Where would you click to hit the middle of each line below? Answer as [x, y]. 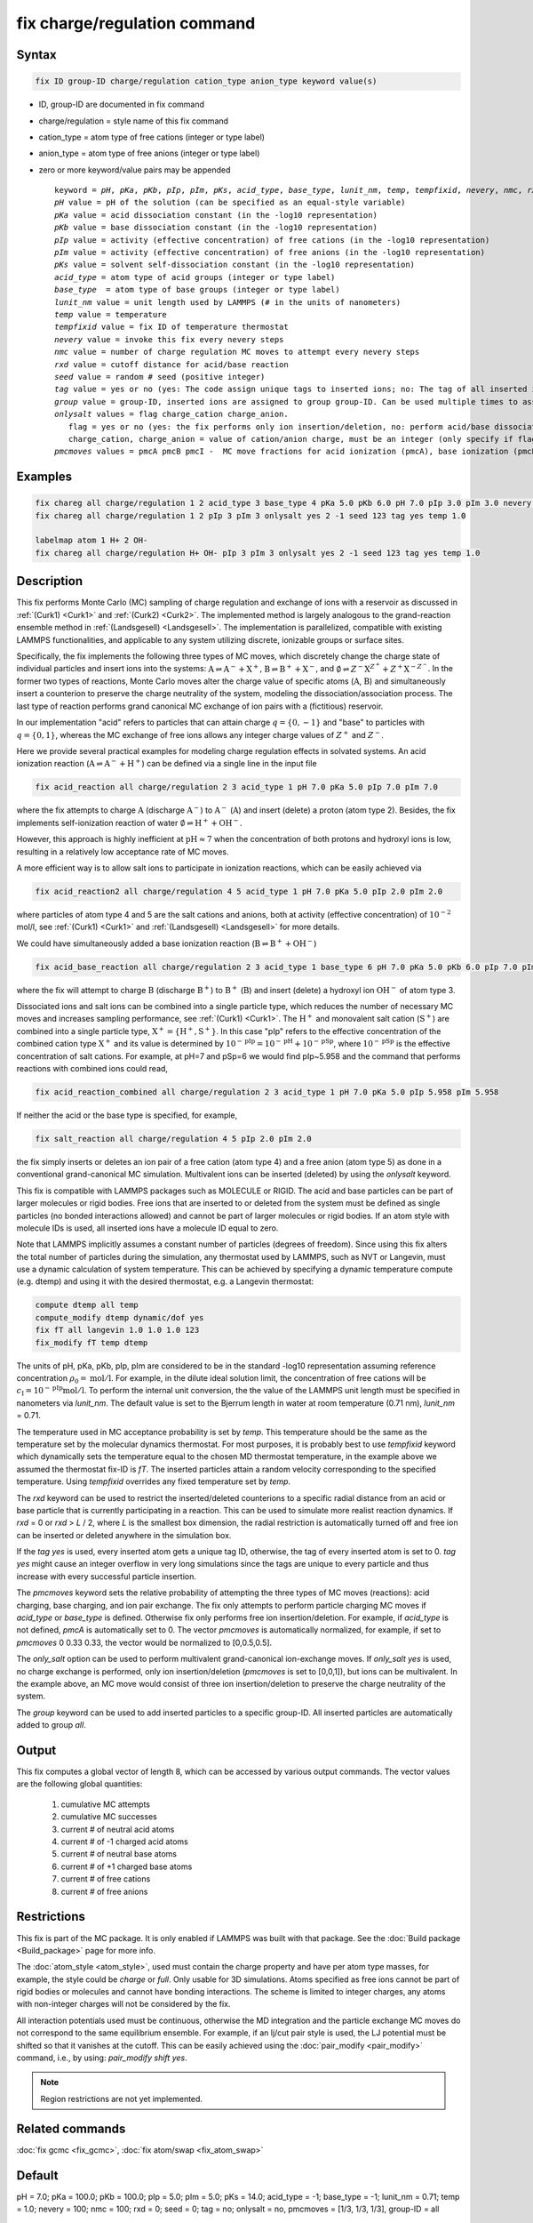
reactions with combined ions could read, [92, 1069]
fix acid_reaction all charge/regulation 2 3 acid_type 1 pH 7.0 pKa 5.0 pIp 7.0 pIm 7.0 [237, 787]
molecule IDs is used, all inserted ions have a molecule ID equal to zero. [147, 1228]
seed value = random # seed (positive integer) [160, 377]
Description [50, 581]
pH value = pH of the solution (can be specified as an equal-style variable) [230, 203]
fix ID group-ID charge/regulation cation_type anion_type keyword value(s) [206, 81]
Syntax [36, 55]
